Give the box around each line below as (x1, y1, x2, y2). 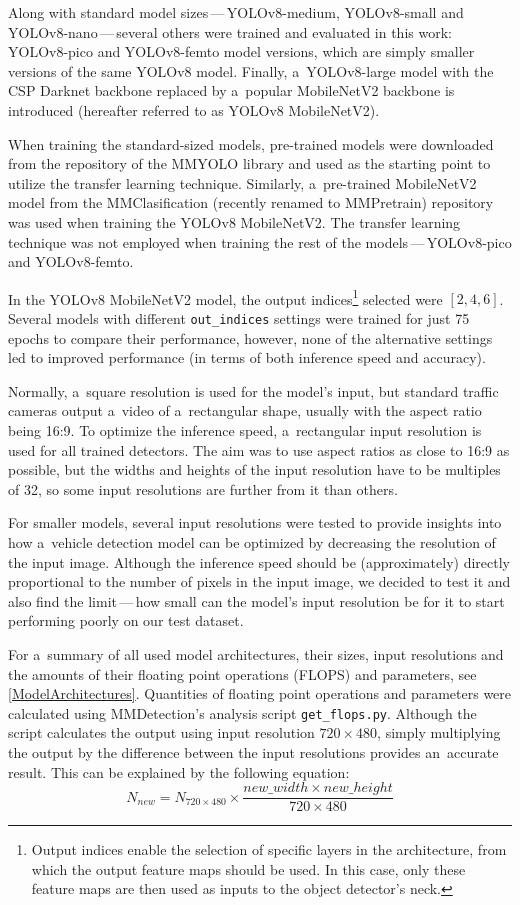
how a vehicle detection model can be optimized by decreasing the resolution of (8, 531, 496, 552)
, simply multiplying (377, 722, 501, 743)
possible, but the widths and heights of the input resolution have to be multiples (8, 459, 501, 480)
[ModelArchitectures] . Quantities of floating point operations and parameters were (8, 683, 512, 704)
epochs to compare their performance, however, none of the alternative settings (8, 327, 493, 348)
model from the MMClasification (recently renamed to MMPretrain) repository (8, 192, 494, 213)
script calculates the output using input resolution (8, 722, 315, 743)
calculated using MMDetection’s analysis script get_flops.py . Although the (8, 702, 477, 723)
